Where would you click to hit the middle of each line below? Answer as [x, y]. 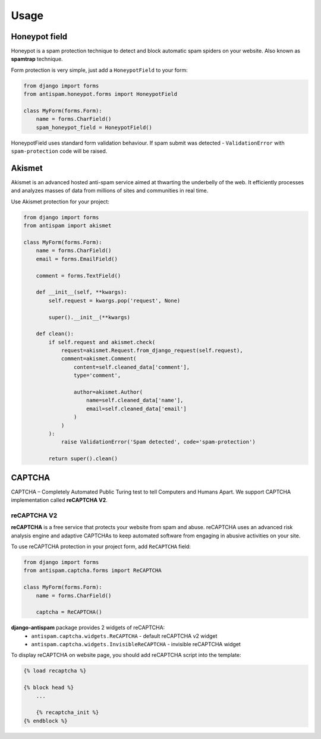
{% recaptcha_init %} [67, 713]
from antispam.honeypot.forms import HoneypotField [100, 94]
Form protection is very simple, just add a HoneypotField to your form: [99, 70]
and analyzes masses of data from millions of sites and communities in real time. [110, 191]
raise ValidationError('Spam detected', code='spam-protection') [158, 442]
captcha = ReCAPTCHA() [69, 612]
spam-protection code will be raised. [59, 151]
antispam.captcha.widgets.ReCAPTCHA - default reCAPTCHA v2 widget [124, 636]
